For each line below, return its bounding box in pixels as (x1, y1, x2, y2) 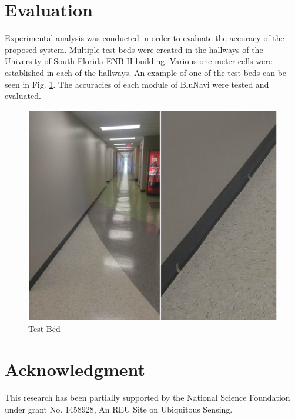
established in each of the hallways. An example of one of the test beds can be (5, 66, 287, 78)
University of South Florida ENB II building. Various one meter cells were (5, 55, 272, 67)
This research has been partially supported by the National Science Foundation (5, 391, 290, 404)
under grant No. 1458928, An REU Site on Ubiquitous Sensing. (5, 403, 233, 415)
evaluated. (5, 89, 41, 102)
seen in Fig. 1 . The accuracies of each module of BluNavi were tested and (5, 78, 269, 90)
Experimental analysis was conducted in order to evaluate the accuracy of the (5, 32, 284, 44)
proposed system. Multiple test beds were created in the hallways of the (5, 43, 263, 55)
